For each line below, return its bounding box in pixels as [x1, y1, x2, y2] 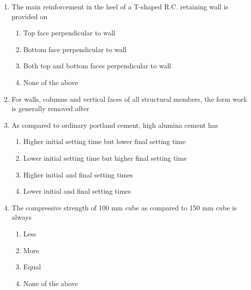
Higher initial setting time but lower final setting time [23, 136, 186, 146]
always [11, 212, 31, 222]
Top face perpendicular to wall [23, 28, 115, 38]
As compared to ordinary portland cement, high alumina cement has [11, 119, 218, 130]
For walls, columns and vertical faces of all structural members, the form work [11, 93, 247, 104]
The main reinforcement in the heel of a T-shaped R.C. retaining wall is [11, 1, 228, 11]
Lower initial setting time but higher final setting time [23, 152, 187, 163]
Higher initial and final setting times [23, 169, 133, 179]
